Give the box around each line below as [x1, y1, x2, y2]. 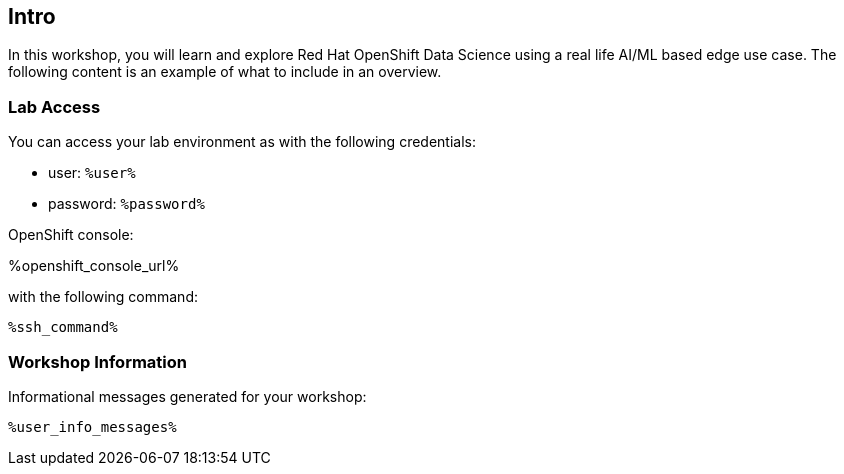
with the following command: [8, 288, 198, 306]
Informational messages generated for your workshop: [8, 387, 367, 405]
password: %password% [48, 195, 205, 213]
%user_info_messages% [8, 418, 177, 435]
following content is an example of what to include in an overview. [8, 63, 442, 81]
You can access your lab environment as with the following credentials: [8, 133, 476, 151]
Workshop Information [8, 351, 187, 372]
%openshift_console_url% [8, 257, 180, 275]
